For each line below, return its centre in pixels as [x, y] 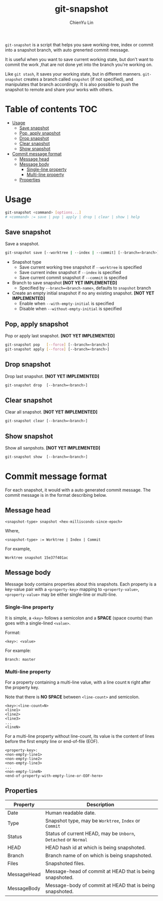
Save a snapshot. [22, 244]
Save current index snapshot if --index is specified [70, 273]
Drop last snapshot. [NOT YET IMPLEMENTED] [52, 376]
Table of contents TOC [51, 109]
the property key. [22, 687]
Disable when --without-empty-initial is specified [71, 309]
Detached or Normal [66, 840]
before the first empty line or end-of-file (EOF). [52, 742]
